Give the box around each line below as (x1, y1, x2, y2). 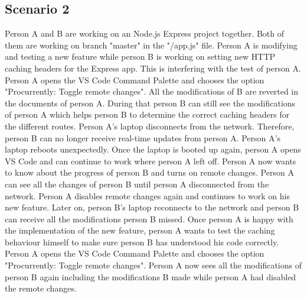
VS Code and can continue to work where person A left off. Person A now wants (5, 154, 296, 167)
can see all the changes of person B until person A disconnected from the (5, 177, 269, 190)
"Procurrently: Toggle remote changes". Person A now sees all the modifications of (5, 259, 302, 271)
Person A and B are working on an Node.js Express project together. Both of (5, 27, 285, 40)
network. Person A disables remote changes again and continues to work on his (5, 189, 290, 202)
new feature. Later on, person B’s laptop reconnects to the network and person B (5, 201, 299, 213)
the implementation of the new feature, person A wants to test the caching (5, 224, 275, 237)
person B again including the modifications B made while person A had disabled (5, 270, 296, 283)
